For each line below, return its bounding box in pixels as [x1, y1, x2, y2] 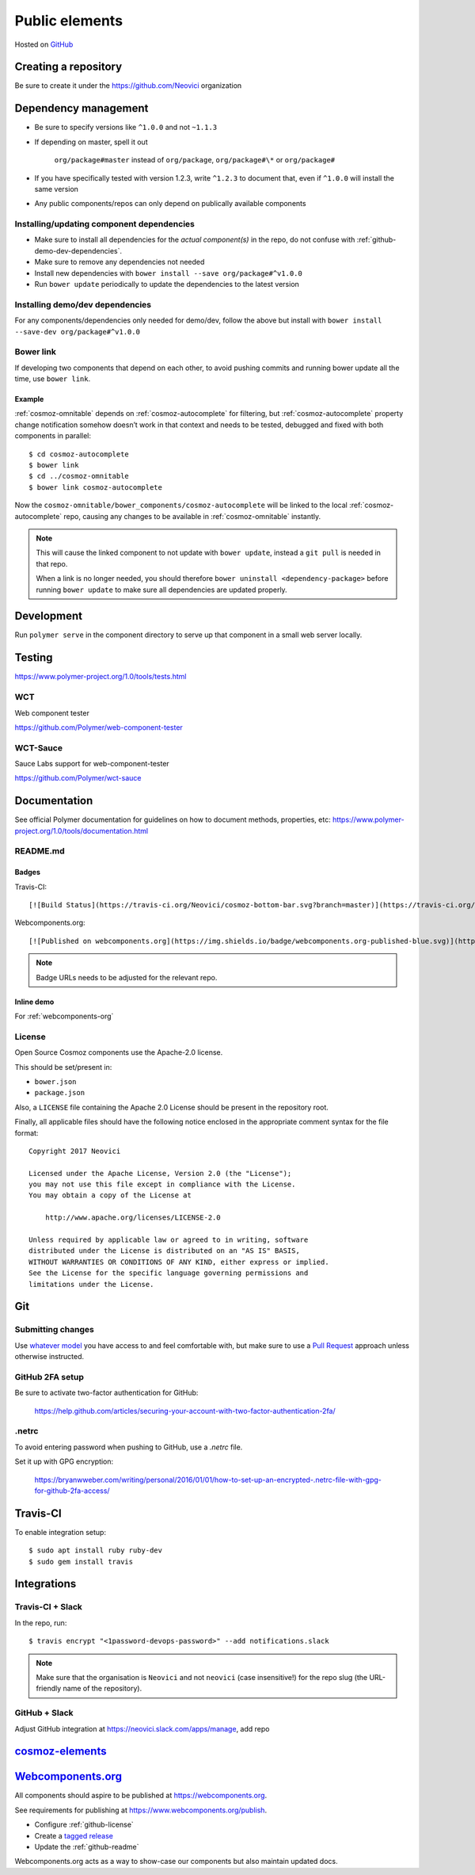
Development [14, 609, 83, 623]
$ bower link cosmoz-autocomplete [28, 483, 162, 491]
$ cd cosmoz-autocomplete [28, 449, 130, 459]
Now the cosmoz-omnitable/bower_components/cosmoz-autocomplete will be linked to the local [14, 500, 348, 510]
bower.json [34, 1077, 77, 1086]
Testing [14, 651, 53, 665]
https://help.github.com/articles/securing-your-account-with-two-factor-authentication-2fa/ [34, 1406, 336, 1415]
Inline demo [14, 997, 55, 1006]
